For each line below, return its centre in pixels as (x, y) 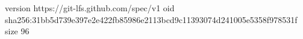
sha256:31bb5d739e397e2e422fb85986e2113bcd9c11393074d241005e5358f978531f (151, 19)
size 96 (17, 31)
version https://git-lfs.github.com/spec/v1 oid (90, 8)
